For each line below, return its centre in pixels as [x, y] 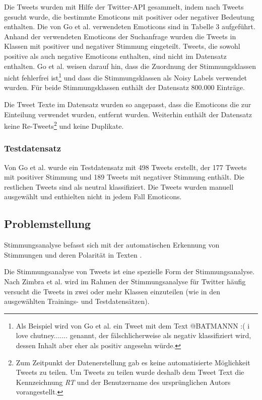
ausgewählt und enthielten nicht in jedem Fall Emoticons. [93, 196]
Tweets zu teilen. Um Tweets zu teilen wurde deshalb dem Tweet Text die [130, 372]
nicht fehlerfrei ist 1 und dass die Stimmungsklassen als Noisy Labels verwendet [126, 77]
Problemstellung [48, 224]
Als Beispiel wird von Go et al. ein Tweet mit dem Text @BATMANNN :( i [133, 325]
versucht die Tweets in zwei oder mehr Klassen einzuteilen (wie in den [112, 291]
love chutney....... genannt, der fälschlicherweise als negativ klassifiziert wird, [134, 335]
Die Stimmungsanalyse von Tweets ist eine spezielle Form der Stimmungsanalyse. [129, 271]
